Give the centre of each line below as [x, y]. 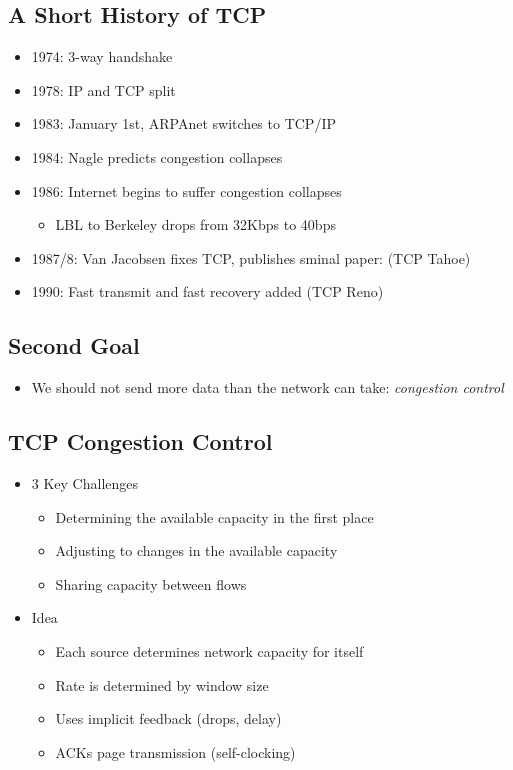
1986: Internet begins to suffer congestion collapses [186, 190]
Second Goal [74, 345]
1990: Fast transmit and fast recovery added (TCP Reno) [207, 291]
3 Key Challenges [85, 482]
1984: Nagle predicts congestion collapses [157, 156]
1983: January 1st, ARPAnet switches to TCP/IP [183, 123]
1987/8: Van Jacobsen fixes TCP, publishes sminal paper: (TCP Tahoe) [251, 257]
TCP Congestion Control [140, 441]
